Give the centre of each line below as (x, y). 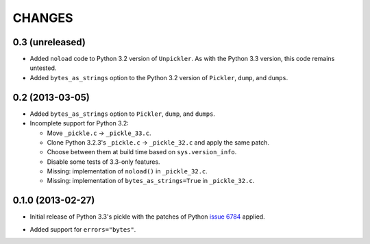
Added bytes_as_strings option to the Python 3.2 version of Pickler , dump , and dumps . (159, 77)
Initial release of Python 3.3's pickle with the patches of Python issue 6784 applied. (147, 217)
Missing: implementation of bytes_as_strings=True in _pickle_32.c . (151, 181)
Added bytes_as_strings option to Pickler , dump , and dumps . (123, 114)
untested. (43, 68)
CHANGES (43, 18)
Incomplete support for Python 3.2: (79, 123)
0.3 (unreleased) (49, 42)
